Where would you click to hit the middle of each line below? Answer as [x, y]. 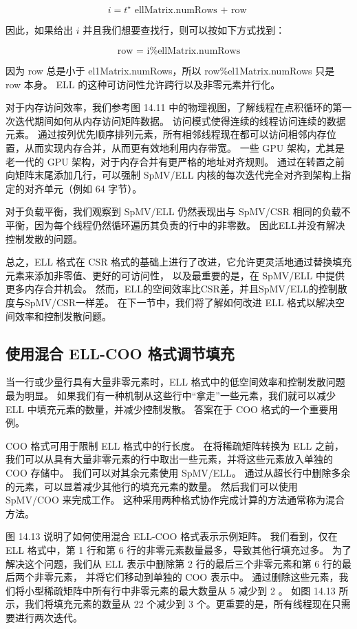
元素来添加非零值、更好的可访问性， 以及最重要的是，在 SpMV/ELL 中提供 [175, 275]
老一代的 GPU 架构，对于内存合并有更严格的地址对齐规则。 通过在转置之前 [175, 161]
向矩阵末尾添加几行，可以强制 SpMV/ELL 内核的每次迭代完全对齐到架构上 [174, 175]
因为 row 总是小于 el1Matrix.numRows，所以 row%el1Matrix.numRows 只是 [170, 71]
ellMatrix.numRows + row [191, 10]
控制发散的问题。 [44, 238]
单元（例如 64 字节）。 [93, 188]
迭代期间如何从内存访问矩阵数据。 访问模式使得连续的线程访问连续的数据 [180, 120]
